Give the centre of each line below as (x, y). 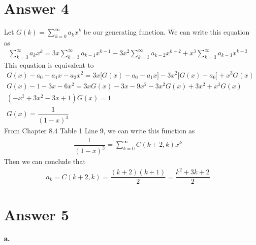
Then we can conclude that (45, 161)
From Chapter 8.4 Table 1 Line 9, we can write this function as (99, 131)
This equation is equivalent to (49, 64)
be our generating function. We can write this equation (166, 32)
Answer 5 (37, 214)
